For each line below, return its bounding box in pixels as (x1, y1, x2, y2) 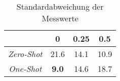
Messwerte (42, 12, 78, 24)
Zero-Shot (8, 48, 43, 60)
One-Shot (9, 63, 42, 74)
